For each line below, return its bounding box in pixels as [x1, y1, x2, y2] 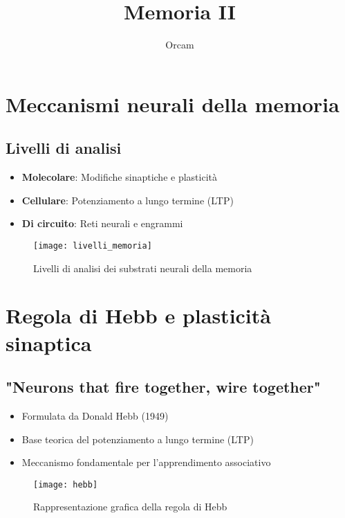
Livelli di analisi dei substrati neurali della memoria [33, 260, 252, 275]
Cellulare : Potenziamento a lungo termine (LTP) [21, 193, 234, 207]
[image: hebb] [33, 479, 98, 490]
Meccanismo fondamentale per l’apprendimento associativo [21, 455, 271, 470]
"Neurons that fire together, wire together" [6, 376, 321, 398]
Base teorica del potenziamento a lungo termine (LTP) [21, 431, 254, 446]
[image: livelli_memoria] [33, 240, 152, 251]
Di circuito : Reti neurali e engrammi [21, 216, 183, 231]
